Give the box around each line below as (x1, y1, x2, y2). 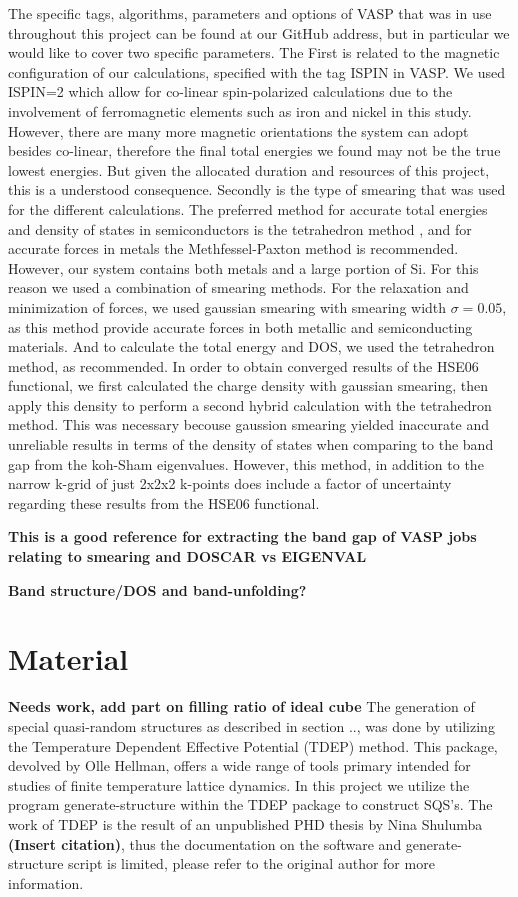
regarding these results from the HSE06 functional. (8, 492, 320, 513)
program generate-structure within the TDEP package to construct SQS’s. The (8, 794, 493, 815)
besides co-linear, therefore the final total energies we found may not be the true (8, 140, 501, 161)
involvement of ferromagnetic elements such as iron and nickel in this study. (8, 100, 472, 121)
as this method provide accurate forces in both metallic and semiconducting (8, 316, 473, 337)
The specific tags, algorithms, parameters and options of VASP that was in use (8, 3, 492, 23)
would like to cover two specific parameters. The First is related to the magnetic (8, 42, 500, 63)
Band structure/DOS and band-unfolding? (8, 579, 307, 600)
